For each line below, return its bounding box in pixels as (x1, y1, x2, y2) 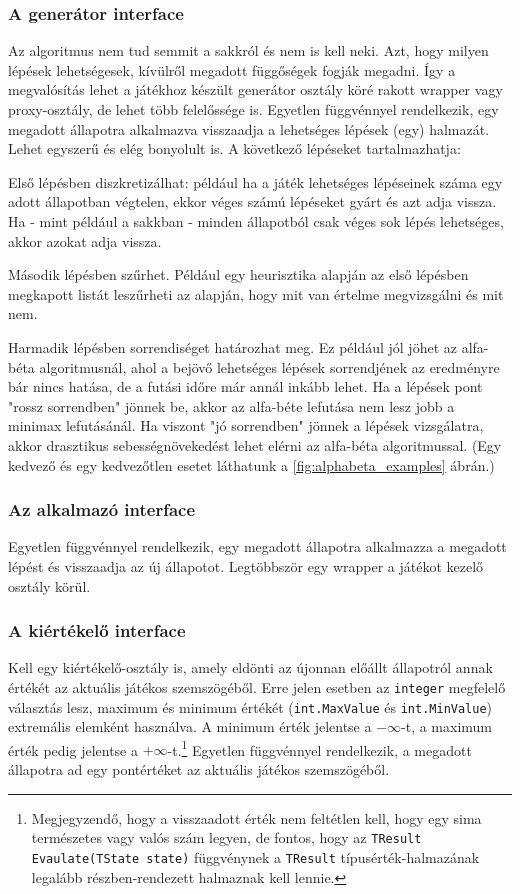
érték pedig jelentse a (8, 739, 138, 760)
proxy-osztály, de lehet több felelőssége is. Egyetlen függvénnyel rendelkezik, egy (8, 99, 499, 119)
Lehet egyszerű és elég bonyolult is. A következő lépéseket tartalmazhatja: (8, 138, 461, 159)
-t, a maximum (401, 716, 493, 737)
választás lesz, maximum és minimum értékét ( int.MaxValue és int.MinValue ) (8, 696, 493, 717)
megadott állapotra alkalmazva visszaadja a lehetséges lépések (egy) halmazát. (8, 118, 490, 139)
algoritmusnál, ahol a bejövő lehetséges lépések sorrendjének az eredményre (39, 356, 500, 377)
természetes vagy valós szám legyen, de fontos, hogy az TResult (31, 827, 422, 848)
